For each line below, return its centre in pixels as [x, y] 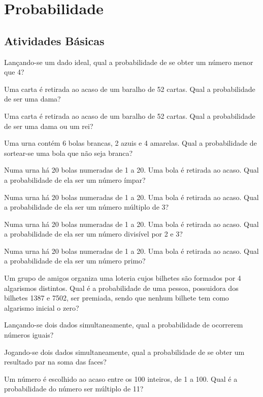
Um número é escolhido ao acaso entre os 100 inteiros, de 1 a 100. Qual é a [121, 378]
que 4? [14, 72]
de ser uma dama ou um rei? [49, 126]
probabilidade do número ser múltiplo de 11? [74, 389]
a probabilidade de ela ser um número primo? [75, 261]
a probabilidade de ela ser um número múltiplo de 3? [87, 207]
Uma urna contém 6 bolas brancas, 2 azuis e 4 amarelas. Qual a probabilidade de [130, 143]
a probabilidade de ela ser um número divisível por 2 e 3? [93, 234]
